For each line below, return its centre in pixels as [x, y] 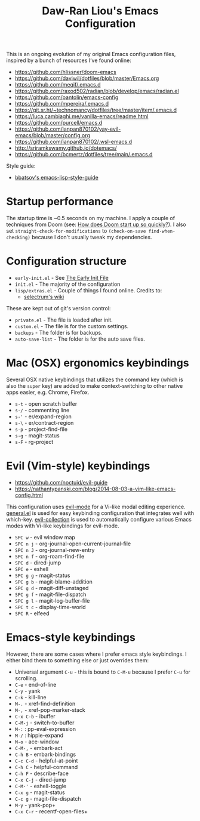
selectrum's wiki [44, 297]
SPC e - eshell [32, 569]
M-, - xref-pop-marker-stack [50, 710]
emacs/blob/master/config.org [53, 135]
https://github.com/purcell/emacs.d [59, 123]
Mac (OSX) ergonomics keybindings [98, 363]
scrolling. [26, 678]
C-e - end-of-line [36, 684]
